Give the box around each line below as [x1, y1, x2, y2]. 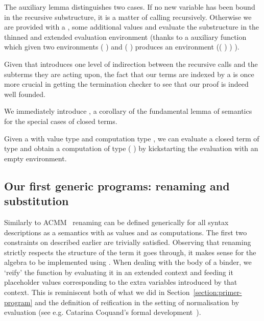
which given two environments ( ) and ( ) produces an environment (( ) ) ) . [4, 41, 239, 52]
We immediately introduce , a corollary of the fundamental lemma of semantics [4, 106, 252, 116]
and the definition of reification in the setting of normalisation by [34, 297, 239, 307]
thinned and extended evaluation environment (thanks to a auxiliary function [4, 31, 247, 42]
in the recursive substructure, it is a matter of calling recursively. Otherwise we [4, 11, 252, 22]
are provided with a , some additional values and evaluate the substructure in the [4, 21, 259, 32]
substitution [4, 193, 69, 209]
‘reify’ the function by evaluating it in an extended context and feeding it [4, 266, 233, 277]
